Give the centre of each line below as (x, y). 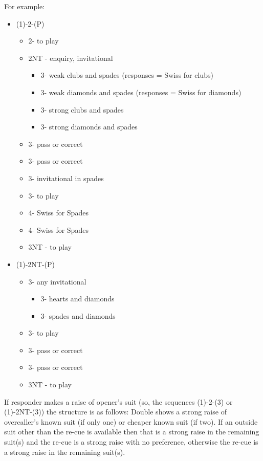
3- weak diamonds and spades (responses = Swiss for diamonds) (141, 92)
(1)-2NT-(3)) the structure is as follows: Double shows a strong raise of (115, 412)
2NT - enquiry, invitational (71, 58)
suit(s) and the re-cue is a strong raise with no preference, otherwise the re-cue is (131, 442)
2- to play (43, 41)
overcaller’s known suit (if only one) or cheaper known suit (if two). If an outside (131, 421)
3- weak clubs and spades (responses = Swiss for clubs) (127, 75)
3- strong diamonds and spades (89, 127)
